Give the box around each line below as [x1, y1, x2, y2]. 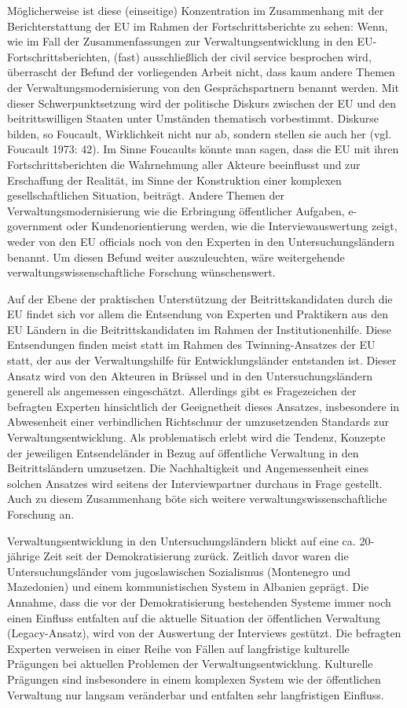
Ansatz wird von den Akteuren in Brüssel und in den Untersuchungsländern [7, 367, 373, 383]
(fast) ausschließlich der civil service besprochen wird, [113, 48, 372, 64]
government [7, 218, 63, 234]
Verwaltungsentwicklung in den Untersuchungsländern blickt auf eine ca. [7, 532, 356, 548]
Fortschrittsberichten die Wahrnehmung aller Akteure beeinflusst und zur [7, 156, 361, 172]
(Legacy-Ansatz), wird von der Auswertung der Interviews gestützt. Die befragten [7, 625, 401, 641]
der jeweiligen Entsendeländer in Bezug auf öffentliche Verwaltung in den [7, 444, 359, 460]
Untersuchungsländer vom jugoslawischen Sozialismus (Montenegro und [7, 563, 350, 579]
